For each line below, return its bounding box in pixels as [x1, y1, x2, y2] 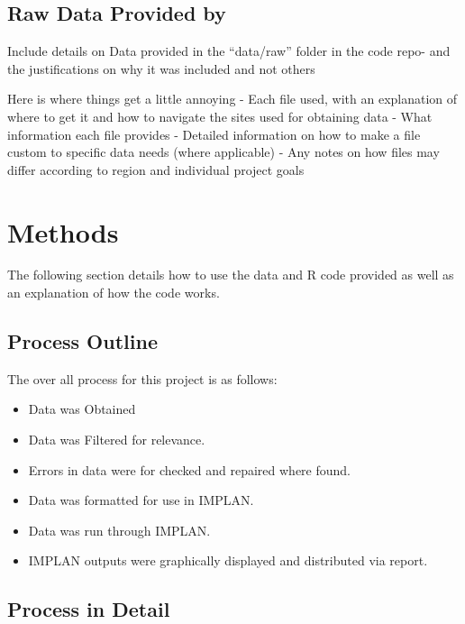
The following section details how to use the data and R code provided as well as [7, 265, 454, 284]
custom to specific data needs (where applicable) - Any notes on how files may [7, 142, 440, 161]
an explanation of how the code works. [7, 283, 220, 302]
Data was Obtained [28, 399, 136, 418]
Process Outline [7, 327, 158, 355]
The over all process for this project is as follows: [7, 369, 278, 388]
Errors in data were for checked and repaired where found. [28, 460, 351, 479]
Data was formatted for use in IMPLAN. [28, 491, 254, 509]
